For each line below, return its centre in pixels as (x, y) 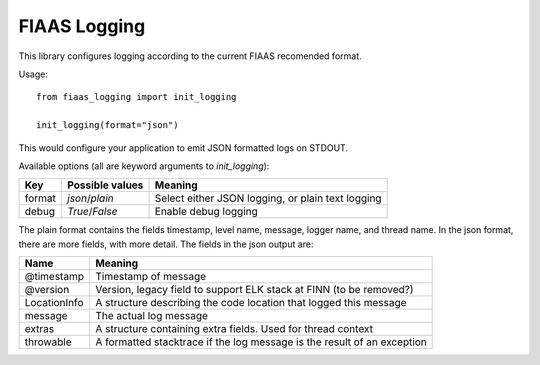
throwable (48, 342)
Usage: (33, 74)
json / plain (90, 198)
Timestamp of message (151, 277)
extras (39, 329)
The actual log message (152, 316)
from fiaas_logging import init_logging (136, 97)
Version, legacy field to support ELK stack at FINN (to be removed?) (254, 290)
